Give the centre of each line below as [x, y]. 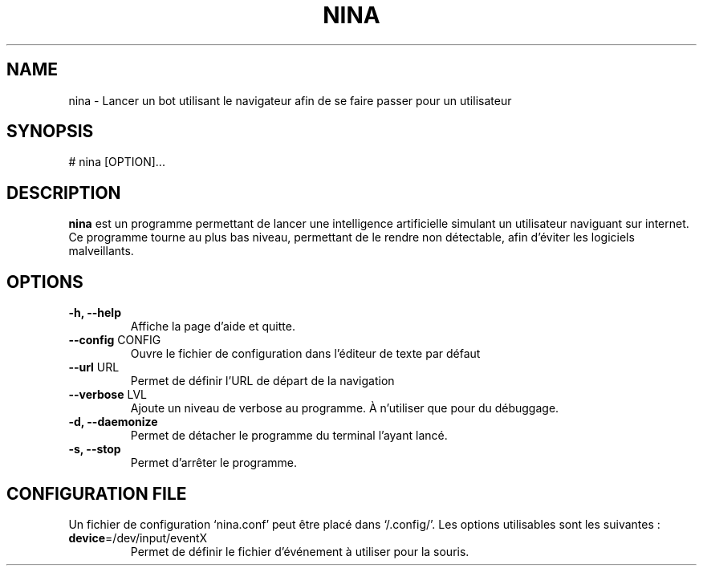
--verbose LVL [108, 395]
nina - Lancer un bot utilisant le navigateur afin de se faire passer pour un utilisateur [290, 100]
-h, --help [95, 313]
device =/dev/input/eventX [138, 538]
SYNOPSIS [50, 132]
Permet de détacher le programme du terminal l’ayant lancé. [289, 436]
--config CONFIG [115, 340]
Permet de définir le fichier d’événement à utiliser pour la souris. [300, 551]
